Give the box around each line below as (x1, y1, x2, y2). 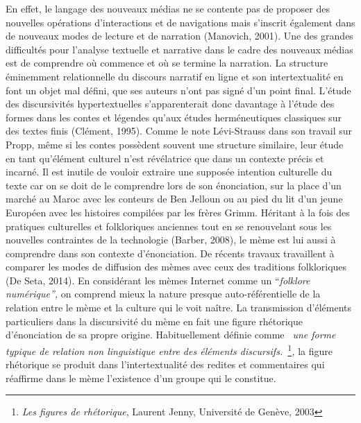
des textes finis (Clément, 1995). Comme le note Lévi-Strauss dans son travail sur (6, 123, 353, 138)
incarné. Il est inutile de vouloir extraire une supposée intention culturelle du (6, 164, 333, 179)
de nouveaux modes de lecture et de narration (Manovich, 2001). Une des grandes (6, 28, 353, 43)
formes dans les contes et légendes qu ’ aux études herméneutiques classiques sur (6, 110, 342, 124)
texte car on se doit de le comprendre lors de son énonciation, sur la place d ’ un (6, 178, 342, 192)
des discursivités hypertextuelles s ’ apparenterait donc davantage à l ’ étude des (6, 96, 335, 111)
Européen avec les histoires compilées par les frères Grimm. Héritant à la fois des (6, 205, 350, 219)
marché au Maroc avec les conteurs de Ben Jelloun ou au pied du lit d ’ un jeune (6, 191, 343, 206)
